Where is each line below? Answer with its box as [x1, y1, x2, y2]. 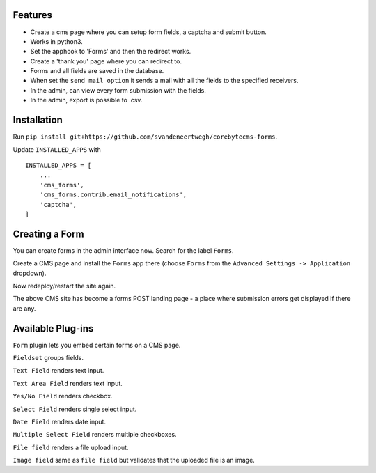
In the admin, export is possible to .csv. [30, 96, 143, 104]
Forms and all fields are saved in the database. [30, 67, 164, 75]
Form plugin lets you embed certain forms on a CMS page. [13, 341, 181, 349]
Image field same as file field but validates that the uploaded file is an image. [13, 456, 256, 465]
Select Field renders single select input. [13, 405, 137, 413]
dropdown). [13, 269, 47, 277]
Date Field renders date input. [13, 418, 107, 426]
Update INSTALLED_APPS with [13, 145, 101, 153]
